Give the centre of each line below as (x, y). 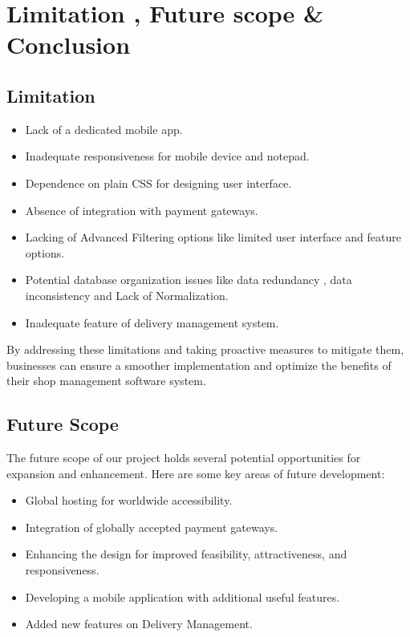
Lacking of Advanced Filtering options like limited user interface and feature (213, 237)
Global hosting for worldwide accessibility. (129, 500)
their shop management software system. (106, 381)
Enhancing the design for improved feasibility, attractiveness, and (186, 554)
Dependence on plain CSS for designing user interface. (158, 183)
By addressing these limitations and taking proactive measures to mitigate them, (205, 349)
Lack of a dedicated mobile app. (104, 129)
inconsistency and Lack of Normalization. (127, 295)
